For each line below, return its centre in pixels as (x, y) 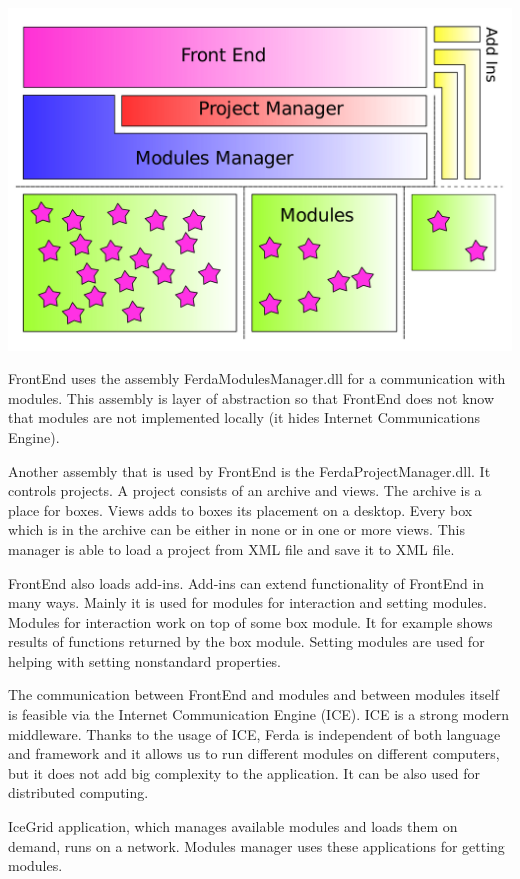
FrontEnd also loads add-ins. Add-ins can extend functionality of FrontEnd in (246, 582)
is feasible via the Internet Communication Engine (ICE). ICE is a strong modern (259, 714)
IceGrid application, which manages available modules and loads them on (233, 826)
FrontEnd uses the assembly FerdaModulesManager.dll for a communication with (257, 378)
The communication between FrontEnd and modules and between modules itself (254, 694)
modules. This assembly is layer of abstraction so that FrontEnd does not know (251, 397)
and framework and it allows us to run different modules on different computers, (254, 753)
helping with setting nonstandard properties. (145, 660)
